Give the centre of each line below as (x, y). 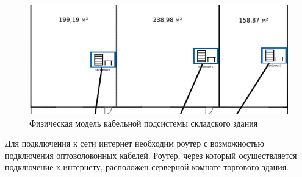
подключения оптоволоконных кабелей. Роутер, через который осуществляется (151, 155)
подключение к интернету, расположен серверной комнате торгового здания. (147, 167)
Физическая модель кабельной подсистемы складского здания (144, 123)
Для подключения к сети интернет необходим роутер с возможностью (135, 143)
